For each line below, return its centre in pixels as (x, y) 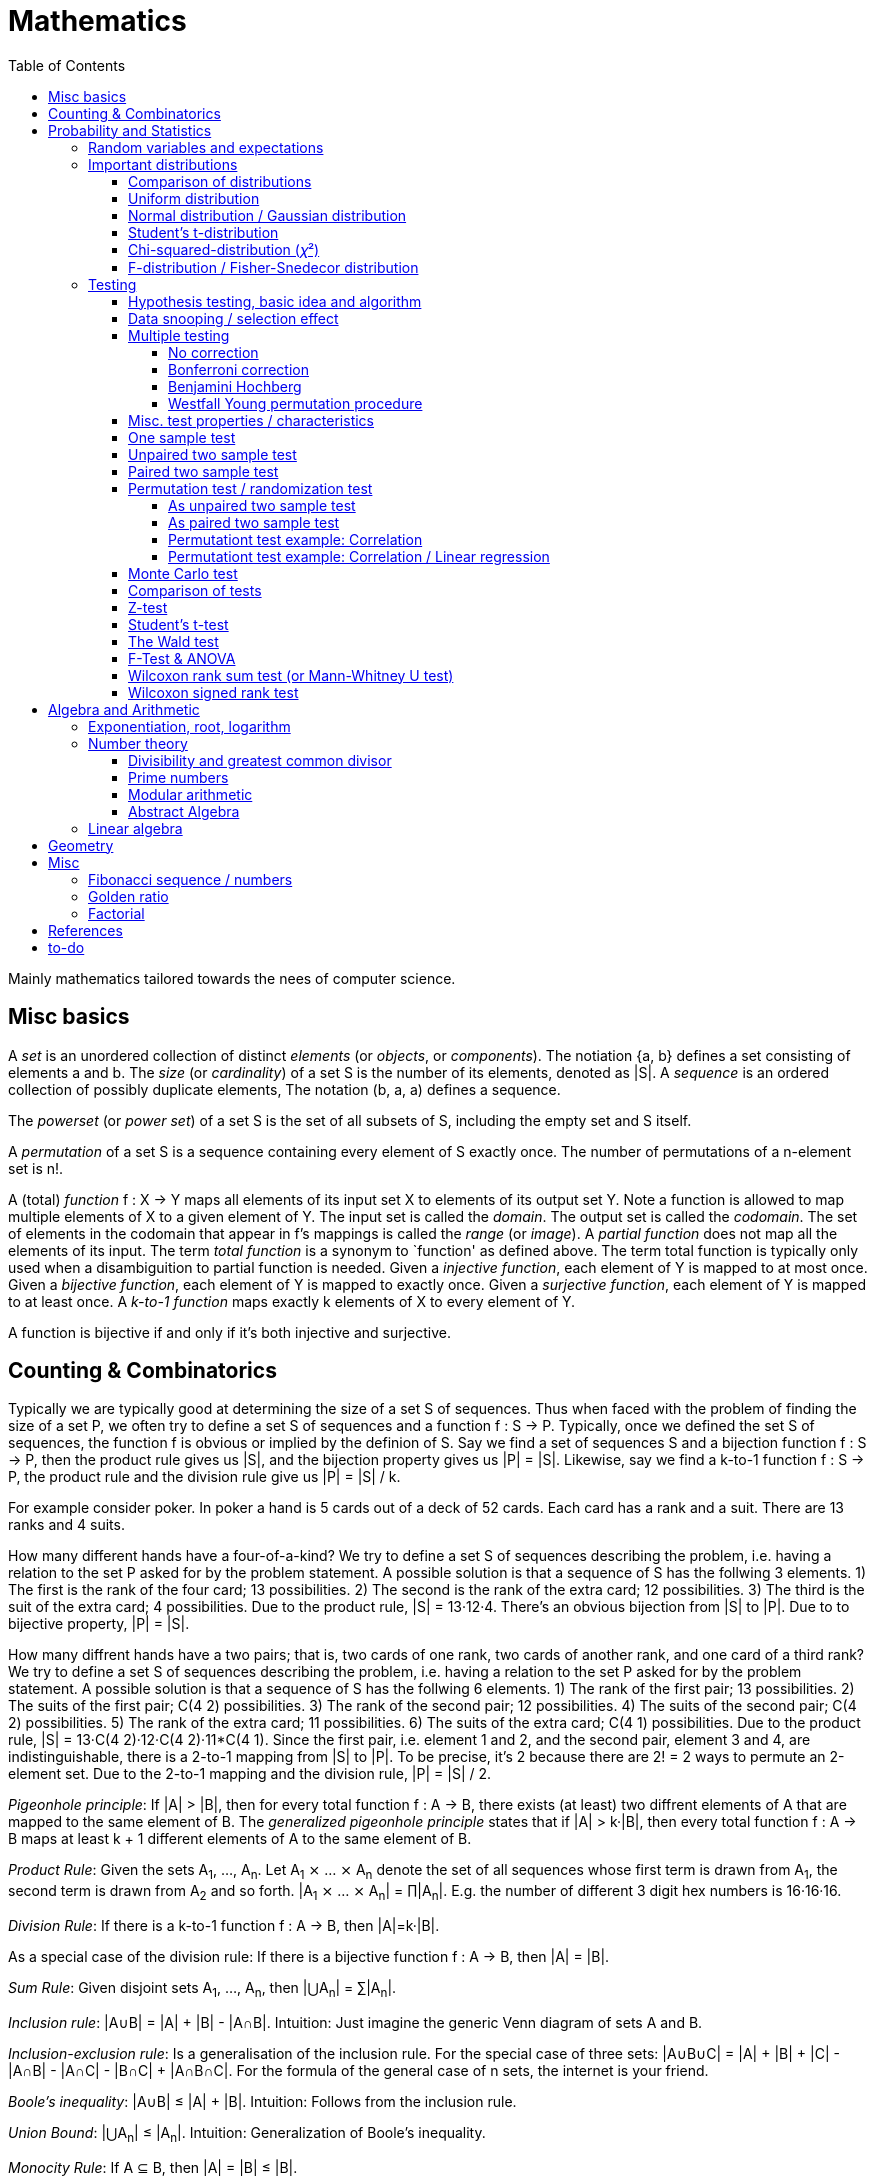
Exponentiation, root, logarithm (189, 726)
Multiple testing (179, 335)
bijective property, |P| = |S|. (99, 1624)
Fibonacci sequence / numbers (190, 879)
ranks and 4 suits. (66, 1525)
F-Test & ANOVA (182, 658)
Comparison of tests (195, 590)
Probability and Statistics (130, 130)
